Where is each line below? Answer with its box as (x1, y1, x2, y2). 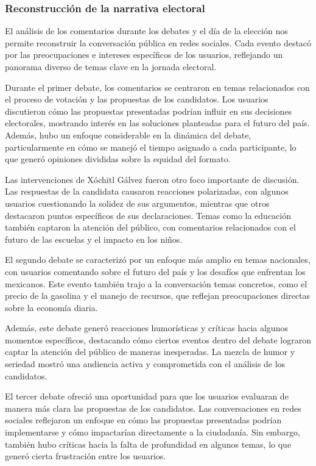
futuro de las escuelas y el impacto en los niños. (5, 232, 183, 245)
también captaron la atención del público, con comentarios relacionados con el (5, 221, 296, 234)
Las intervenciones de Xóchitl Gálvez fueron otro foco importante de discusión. (5, 173, 300, 185)
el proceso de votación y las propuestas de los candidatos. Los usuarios (5, 93, 269, 106)
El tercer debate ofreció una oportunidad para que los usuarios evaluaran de (5, 390, 289, 403)
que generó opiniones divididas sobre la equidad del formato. (5, 152, 231, 165)
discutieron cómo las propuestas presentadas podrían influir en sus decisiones (5, 104, 292, 117)
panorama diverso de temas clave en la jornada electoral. (5, 60, 217, 73)
